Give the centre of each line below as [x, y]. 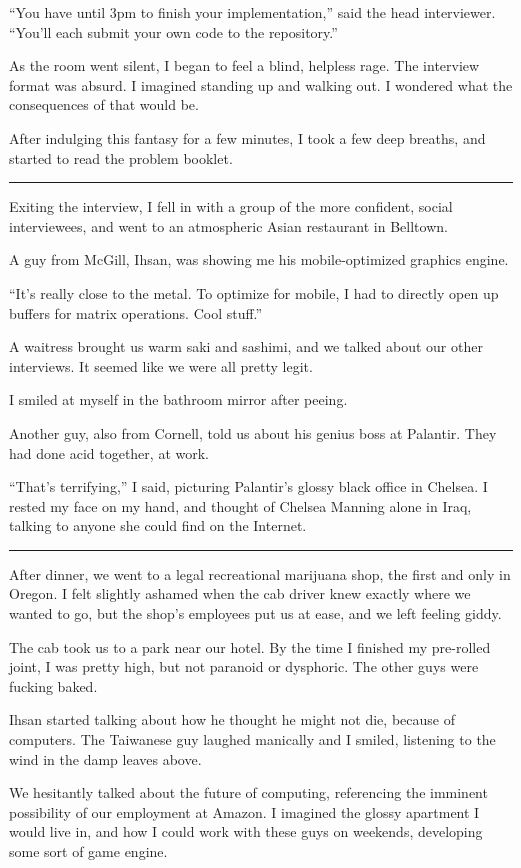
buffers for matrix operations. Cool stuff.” [136, 312]
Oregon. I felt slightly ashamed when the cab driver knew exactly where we [240, 593]
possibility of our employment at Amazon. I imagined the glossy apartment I [244, 811]
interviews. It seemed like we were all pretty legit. [161, 365]
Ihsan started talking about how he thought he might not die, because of [232, 719]
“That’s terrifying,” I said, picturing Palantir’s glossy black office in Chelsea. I [248, 486]
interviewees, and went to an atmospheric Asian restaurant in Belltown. [228, 225]
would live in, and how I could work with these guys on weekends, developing [246, 831]
